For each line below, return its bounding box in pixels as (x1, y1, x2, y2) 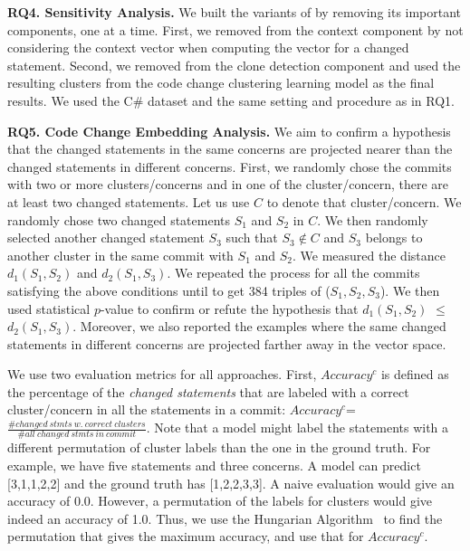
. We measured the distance (293, 245, 446, 264)
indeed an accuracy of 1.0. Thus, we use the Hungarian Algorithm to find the (7, 508, 443, 527)
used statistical (7, 299, 91, 318)
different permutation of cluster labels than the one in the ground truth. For (7, 438, 431, 457)
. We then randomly (317, 210, 428, 229)
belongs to (365, 228, 423, 247)
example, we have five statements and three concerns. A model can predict (7, 455, 421, 474)
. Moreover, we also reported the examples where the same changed (72, 317, 446, 336)
